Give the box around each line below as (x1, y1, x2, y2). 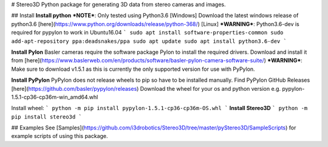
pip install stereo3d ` (11, 113, 82, 120)
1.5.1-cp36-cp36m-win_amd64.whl (11, 93, 98, 100)
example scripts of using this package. (11, 132, 109, 140)
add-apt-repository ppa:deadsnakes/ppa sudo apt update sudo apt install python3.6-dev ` (11, 38, 287, 45)
